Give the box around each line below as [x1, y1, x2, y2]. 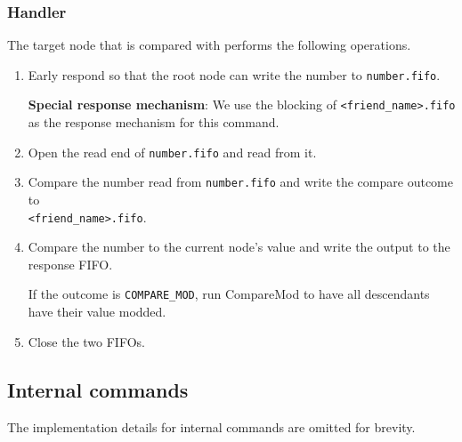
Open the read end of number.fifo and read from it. [28, 142, 317, 161]
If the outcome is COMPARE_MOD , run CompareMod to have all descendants [28, 285, 430, 303]
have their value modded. [28, 302, 166, 321]
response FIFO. [28, 254, 113, 273]
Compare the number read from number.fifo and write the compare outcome [28, 173, 453, 191]
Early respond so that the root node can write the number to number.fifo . [28, 65, 441, 84]
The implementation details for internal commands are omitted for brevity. [7, 417, 416, 436]
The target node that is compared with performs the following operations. [7, 36, 411, 54]
